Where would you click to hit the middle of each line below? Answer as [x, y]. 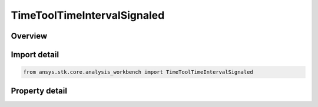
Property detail [39, 91]
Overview [29, 36]
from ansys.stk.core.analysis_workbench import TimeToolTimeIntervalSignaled [138, 72]
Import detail [35, 55]
